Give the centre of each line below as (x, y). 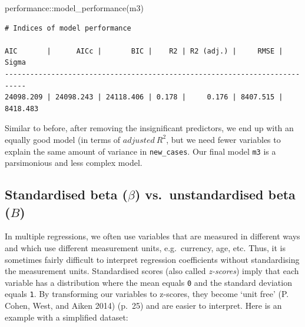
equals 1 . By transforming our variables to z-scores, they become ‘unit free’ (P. (147, 294)
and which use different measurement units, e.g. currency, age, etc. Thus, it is (145, 247)
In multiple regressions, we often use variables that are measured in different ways (152, 236)
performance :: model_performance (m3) (74, 8)
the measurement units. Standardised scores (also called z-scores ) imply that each (152, 271)
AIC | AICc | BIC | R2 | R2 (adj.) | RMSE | (144, 51)
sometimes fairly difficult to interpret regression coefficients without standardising (152, 259)
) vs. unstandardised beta (215, 194)
